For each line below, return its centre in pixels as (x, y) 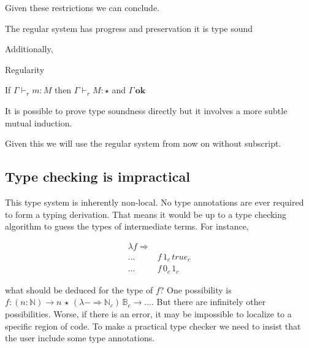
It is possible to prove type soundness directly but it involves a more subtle (146, 110)
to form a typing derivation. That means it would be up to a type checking (146, 214)
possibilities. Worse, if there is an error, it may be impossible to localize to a (148, 313)
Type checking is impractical (97, 176)
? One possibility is (196, 289)
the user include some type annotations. (80, 338)
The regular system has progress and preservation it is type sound (129, 28)
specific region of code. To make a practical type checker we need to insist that (153, 326)
